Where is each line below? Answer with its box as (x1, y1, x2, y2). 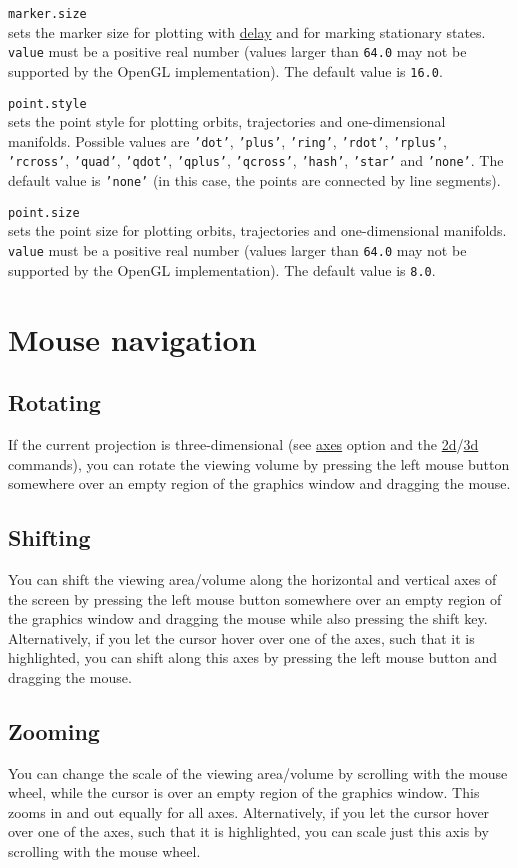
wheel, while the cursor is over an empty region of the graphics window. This (8, 782, 480, 803)
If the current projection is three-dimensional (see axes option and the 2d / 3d (8, 433, 479, 454)
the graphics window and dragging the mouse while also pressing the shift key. (8, 608, 488, 629)
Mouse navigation (8, 318, 257, 359)
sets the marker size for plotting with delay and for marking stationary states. (8, 21, 486, 42)
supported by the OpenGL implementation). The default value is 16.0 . (8, 60, 443, 81)
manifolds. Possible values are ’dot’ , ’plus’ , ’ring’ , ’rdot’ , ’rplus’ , (8, 130, 447, 151)
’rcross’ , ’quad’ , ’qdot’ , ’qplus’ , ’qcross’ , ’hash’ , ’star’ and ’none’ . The (8, 150, 504, 171)
